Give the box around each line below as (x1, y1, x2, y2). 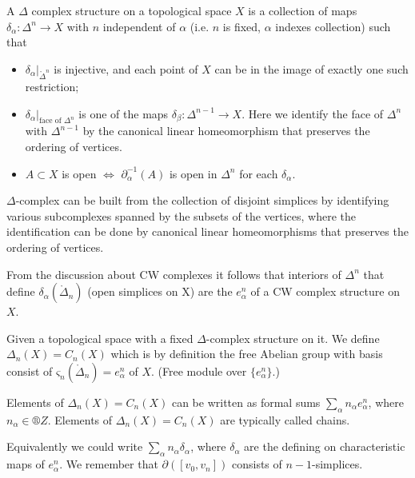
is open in (169, 165, 217, 181)
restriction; (25, 78, 79, 95)
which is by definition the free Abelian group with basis (110, 345, 383, 362)
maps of (6, 456, 45, 472)
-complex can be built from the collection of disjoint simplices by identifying (15, 192, 389, 209)
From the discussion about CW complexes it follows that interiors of (6, 265, 341, 282)
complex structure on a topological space (31, 2, 232, 18)
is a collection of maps (248, 2, 357, 18)
